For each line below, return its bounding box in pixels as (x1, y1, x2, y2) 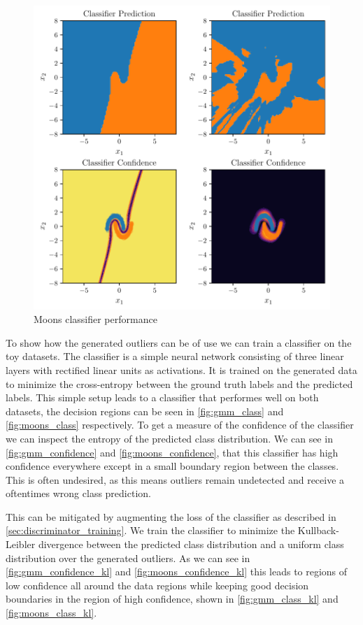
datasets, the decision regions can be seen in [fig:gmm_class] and (6, 403, 284, 418)
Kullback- (297, 523, 339, 538)
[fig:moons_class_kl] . (6, 605, 97, 620)
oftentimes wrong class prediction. (6, 486, 151, 501)
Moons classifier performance (34, 312, 157, 326)
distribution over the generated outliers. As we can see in (6, 550, 250, 565)
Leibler (6, 537, 36, 552)
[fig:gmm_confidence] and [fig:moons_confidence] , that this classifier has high (6, 445, 339, 459)
